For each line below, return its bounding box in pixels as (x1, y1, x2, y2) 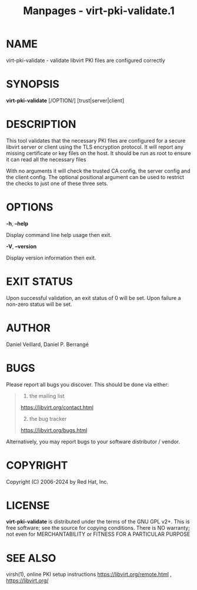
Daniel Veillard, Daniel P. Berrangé (6, 341, 89, 348)
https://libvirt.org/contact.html (20, 404, 94, 411)
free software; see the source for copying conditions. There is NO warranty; (6, 525, 190, 532)
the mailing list (29, 392, 65, 399)
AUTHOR (6, 321, 51, 334)
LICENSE (6, 499, 50, 512)
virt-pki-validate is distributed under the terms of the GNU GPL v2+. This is (6, 518, 190, 525)
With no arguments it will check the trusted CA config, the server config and (6, 167, 191, 174)
